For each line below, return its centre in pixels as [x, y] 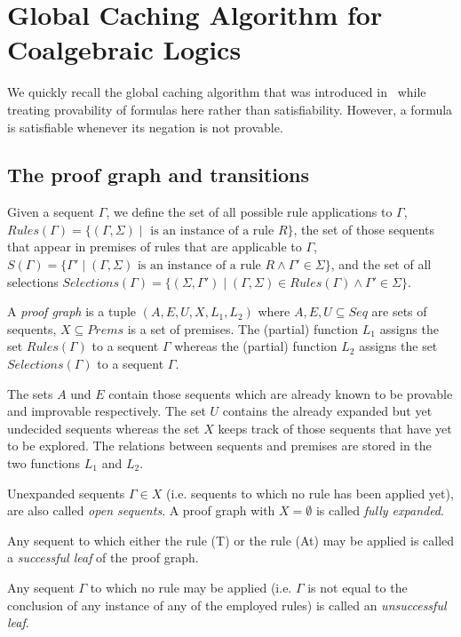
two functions [44, 463]
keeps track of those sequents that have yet [335, 428]
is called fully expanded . [380, 510]
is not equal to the [358, 587]
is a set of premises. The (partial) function [243, 328]
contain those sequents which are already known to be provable [281, 393]
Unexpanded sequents [66, 493]
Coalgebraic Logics [124, 49]
